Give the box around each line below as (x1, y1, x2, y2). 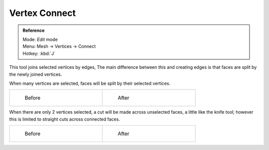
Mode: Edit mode (22, 36, 58, 42)
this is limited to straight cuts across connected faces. (9, 116, 121, 122)
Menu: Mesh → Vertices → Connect (22, 43, 96, 49)
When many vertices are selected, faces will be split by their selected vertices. (9, 80, 170, 86)
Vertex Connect (9, 7, 76, 18)
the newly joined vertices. (9, 71, 62, 77)
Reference (22, 27, 45, 33)
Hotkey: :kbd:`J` (22, 50, 56, 56)
